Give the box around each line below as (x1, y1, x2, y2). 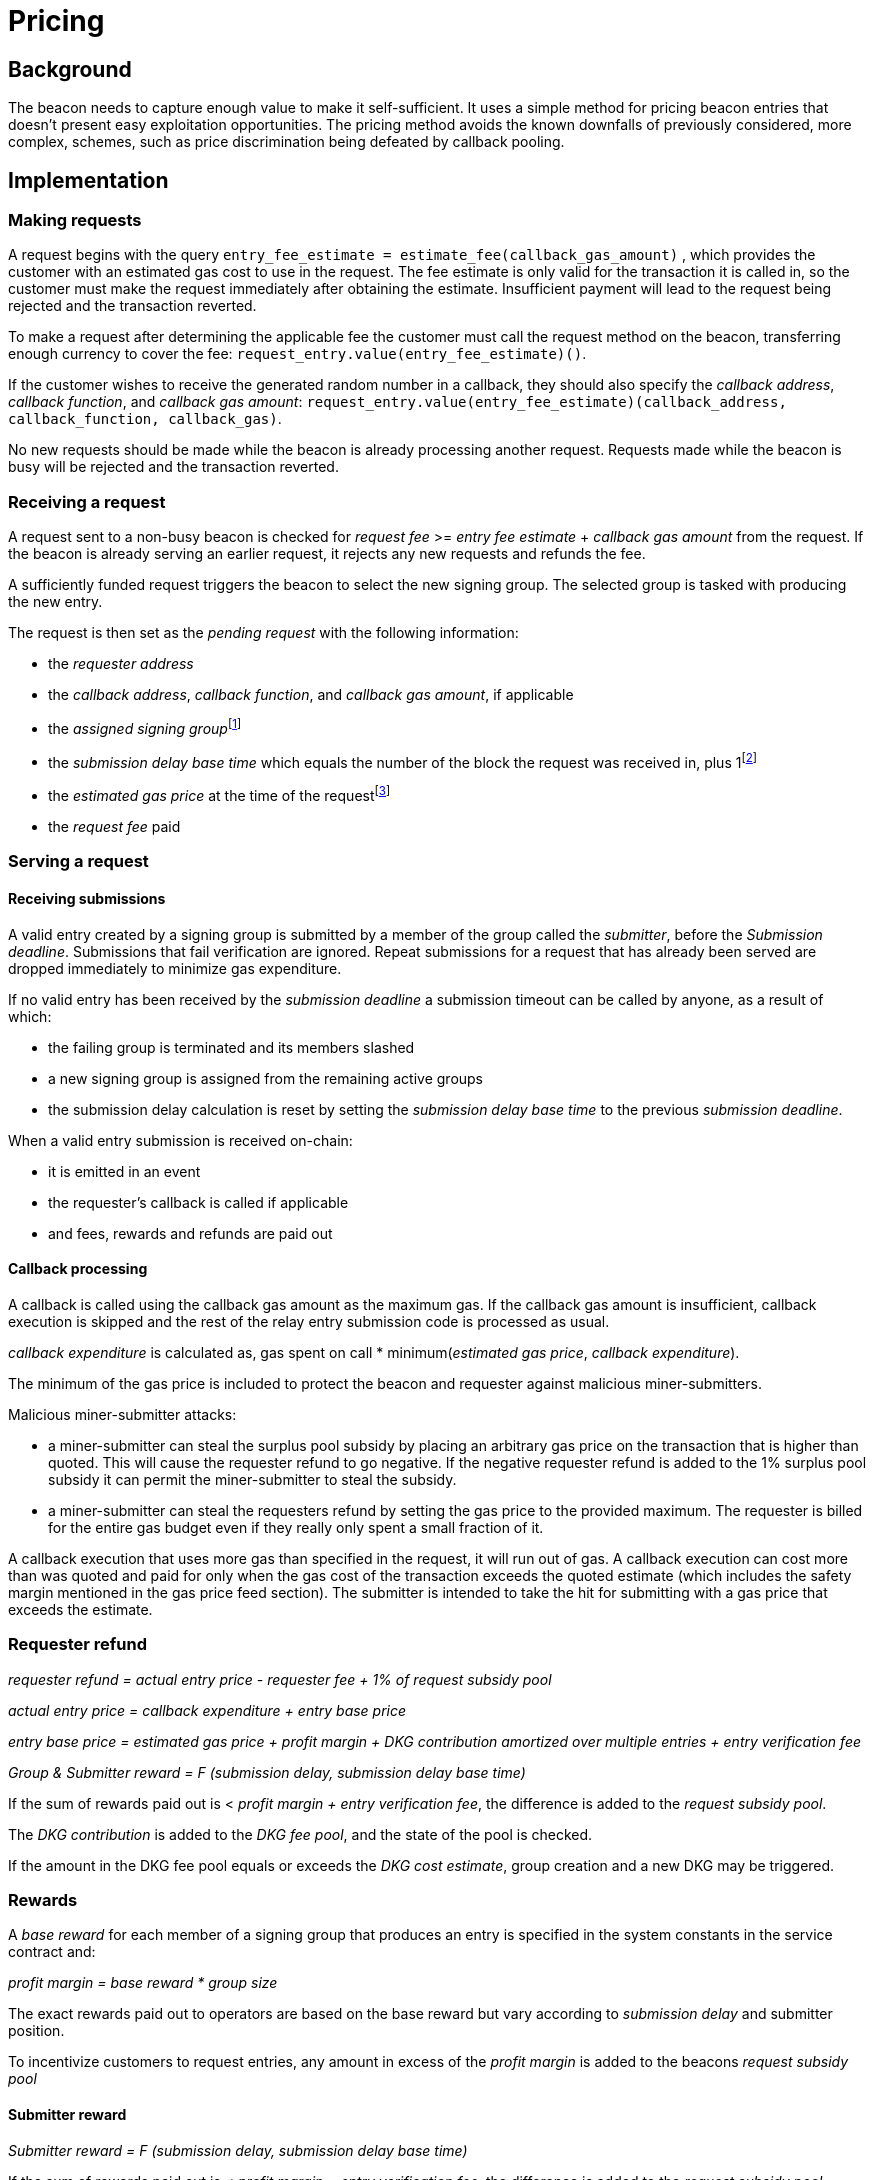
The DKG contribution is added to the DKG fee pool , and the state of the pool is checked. (8, 1825, 593, 1843)
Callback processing (8, 1260, 148, 1278)
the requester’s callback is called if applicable (48, 1193, 349, 1211)
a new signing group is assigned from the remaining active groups (48, 1069, 484, 1087)
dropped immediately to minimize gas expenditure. (8, 959, 342, 977)
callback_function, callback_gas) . (8, 410, 282, 428)
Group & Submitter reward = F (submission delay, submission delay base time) (8, 1763, 526, 1781)
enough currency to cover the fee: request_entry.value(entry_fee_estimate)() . (8, 345, 587, 363)
